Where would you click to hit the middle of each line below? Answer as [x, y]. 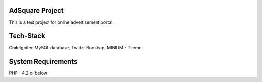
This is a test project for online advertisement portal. [61, 22]
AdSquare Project [36, 10]
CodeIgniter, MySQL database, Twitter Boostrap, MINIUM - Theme [75, 48]
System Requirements [43, 61]
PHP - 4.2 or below [28, 73]
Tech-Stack [27, 36]
